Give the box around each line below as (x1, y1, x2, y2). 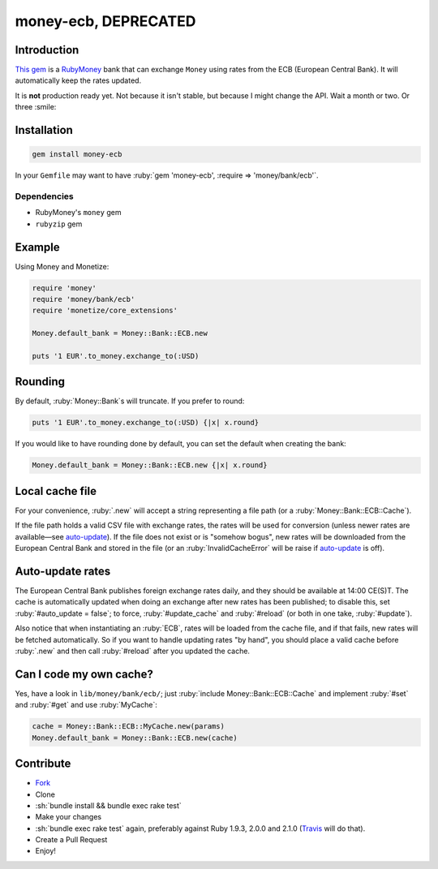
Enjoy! (35, 846, 57, 856)
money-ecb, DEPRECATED (15, 12, 196, 30)
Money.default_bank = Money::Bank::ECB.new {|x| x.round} (32, 461, 268, 470)
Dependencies (15, 191, 75, 202)
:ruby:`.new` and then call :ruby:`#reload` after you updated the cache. (15, 646, 251, 656)
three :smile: (15, 102, 57, 112)
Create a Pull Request (35, 835, 108, 845)
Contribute (15, 757, 71, 771)
